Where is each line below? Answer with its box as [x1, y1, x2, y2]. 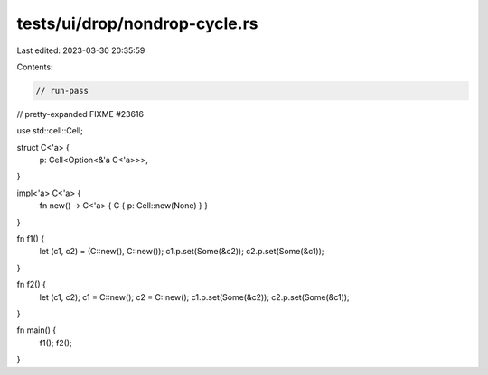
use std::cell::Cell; [16, 125, 83, 136]
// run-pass [35, 86, 89, 96]
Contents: [16, 61, 53, 72]
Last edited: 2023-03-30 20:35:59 [16, 45, 145, 56]
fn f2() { [16, 279, 47, 290]
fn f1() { [16, 233, 45, 244]
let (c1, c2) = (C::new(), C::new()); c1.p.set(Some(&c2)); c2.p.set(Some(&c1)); [39, 246, 324, 257]
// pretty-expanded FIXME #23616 [16, 108, 145, 119]
